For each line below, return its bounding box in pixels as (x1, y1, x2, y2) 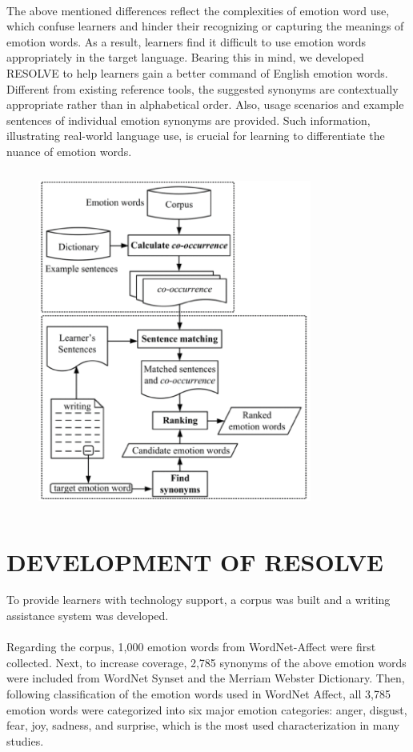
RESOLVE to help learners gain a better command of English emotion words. (6, 64, 388, 81)
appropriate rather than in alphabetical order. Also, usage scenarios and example (6, 96, 404, 113)
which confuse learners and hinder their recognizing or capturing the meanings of (6, 18, 404, 34)
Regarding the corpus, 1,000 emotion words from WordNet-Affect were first (6, 638, 376, 655)
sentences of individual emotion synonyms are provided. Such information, (6, 111, 371, 128)
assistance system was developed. (6, 607, 169, 624)
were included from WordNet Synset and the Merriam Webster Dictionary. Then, (6, 670, 405, 686)
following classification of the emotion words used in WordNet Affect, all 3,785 (6, 686, 391, 702)
